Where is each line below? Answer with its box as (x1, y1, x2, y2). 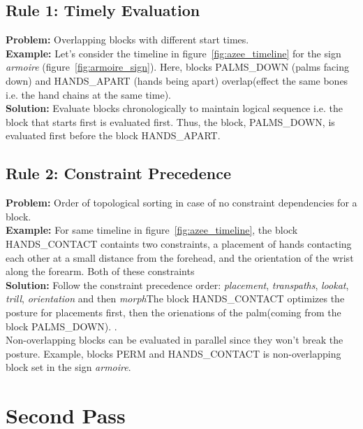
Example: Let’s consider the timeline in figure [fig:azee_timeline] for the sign (6, 45, 341, 60)
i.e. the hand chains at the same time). (6, 87, 171, 101)
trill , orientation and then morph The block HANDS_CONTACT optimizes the (6, 291, 345, 306)
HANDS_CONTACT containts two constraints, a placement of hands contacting (6, 236, 352, 251)
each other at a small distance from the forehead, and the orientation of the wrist (6, 250, 354, 265)
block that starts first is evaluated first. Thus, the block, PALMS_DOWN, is (6, 114, 335, 129)
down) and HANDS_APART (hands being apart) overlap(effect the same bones (6, 73, 348, 87)
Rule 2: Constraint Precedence (6, 162, 231, 184)
